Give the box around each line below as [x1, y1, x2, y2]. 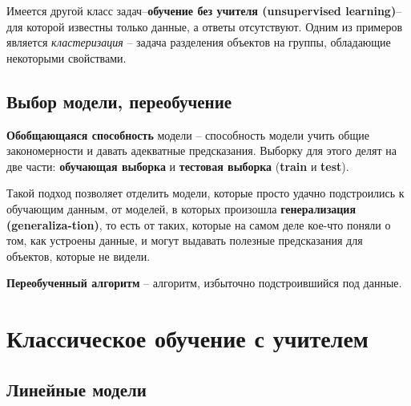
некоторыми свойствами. [6, 49, 127, 66]
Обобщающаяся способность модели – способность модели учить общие [6, 126, 369, 143]
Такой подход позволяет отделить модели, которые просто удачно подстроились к [6, 185, 405, 201]
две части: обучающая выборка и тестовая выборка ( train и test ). [6, 157, 349, 174]
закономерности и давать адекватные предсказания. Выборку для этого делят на [6, 142, 397, 159]
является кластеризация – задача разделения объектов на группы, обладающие [6, 34, 391, 51]
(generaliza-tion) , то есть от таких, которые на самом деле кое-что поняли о [6, 216, 391, 233]
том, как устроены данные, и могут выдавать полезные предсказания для [6, 232, 363, 249]
